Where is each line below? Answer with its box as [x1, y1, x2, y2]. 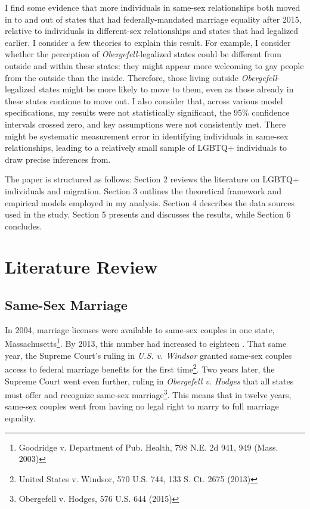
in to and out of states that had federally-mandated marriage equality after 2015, [5, 13, 302, 25]
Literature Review [5, 254, 158, 279]
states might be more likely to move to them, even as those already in [38, 83, 294, 95]
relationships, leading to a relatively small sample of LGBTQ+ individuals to [5, 141, 287, 154]
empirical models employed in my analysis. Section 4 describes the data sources [5, 196, 294, 209]
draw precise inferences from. [5, 153, 111, 165]
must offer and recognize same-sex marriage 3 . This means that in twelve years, [5, 387, 292, 401]
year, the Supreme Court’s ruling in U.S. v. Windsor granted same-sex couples [5, 349, 292, 361]
